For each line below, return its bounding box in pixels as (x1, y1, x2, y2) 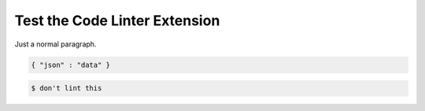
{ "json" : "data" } (31, 60, 110, 69)
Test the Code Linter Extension (14, 12, 220, 29)
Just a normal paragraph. (14, 39, 97, 49)
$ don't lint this (31, 83, 102, 93)
